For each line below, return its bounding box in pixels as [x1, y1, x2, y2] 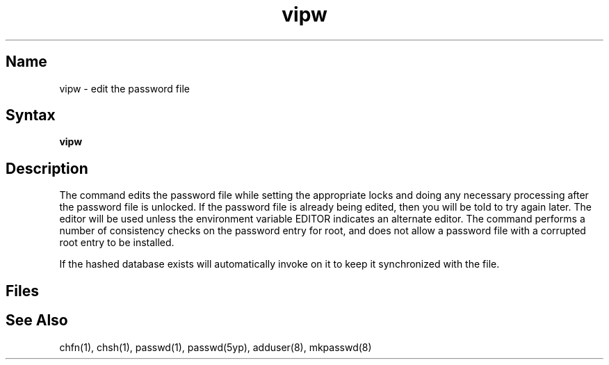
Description [6, 159, 88, 177]
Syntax [6, 106, 56, 124]
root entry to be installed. [59, 236, 174, 249]
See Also [6, 311, 68, 330]
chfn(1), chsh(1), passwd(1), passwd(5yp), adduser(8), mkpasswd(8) [59, 341, 372, 353]
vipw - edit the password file [59, 82, 190, 95]
